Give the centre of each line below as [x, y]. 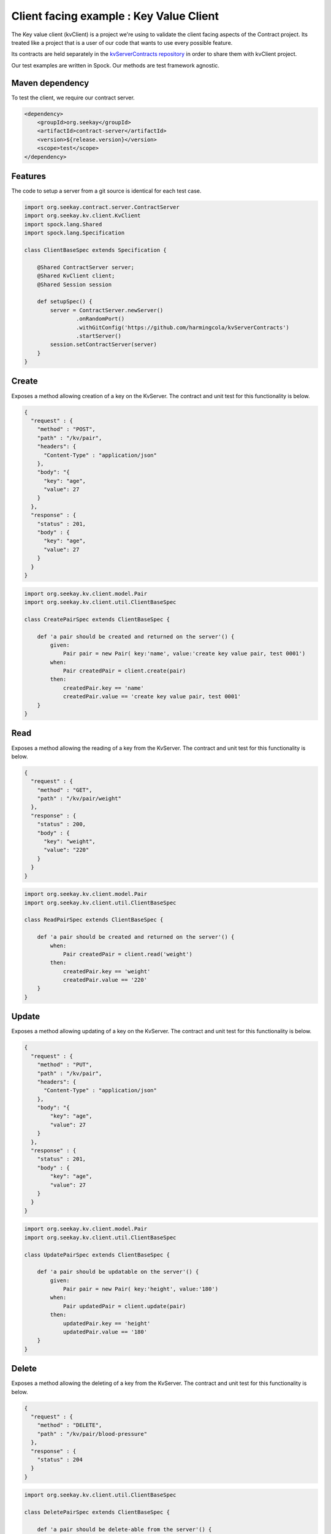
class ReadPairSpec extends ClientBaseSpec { [94, 920]
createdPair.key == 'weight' [107, 971]
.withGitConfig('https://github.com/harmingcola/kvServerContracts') [182, 327]
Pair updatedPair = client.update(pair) [124, 1306]
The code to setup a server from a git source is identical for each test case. [106, 191]
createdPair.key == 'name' [103, 688]
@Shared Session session [74, 284]
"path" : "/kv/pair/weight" [79, 799]
